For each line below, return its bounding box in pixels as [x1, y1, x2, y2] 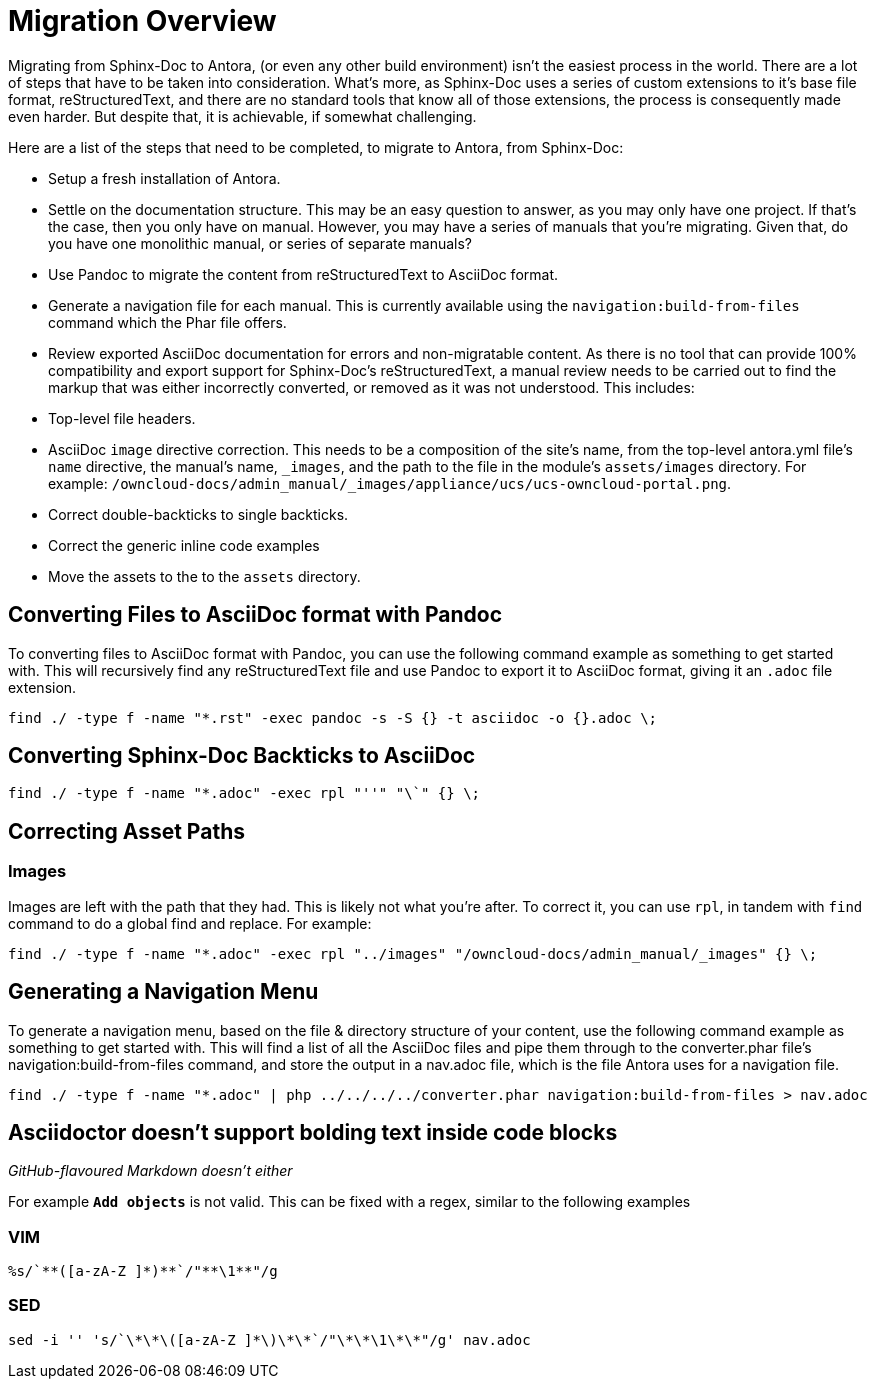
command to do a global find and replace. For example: [8, 914, 372, 932]
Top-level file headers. [48, 409, 196, 427]
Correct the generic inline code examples [48, 536, 320, 554]
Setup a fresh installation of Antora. [48, 169, 281, 187]
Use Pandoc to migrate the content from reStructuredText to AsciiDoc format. [48, 265, 559, 283]
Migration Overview [8, 4, 277, 38]
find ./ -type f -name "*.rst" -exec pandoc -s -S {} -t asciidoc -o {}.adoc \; [8, 709, 658, 726]
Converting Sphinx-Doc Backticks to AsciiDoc [8, 743, 476, 769]
